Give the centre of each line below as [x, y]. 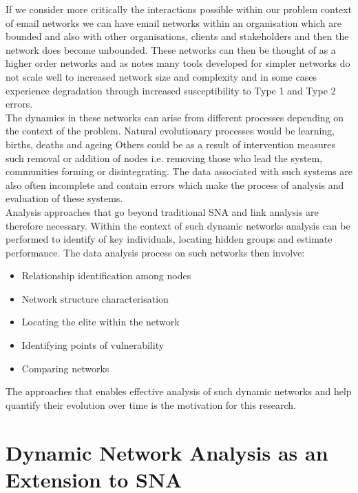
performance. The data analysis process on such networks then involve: [155, 252]
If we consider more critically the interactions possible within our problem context [179, 9]
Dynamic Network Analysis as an [167, 452]
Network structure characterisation [95, 298]
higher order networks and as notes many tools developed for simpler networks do [178, 63]
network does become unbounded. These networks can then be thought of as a [171, 49]
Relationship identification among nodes [106, 275]
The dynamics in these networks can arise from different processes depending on [175, 117]
